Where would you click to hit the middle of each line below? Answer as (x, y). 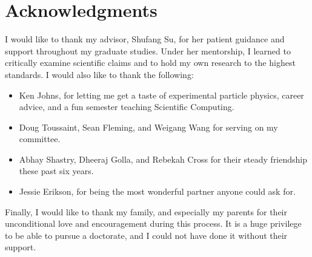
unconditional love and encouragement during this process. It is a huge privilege (153, 223)
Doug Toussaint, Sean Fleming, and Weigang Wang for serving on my (148, 127)
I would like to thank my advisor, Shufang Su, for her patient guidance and (145, 39)
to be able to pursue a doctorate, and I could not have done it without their (146, 235)
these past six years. (56, 171)
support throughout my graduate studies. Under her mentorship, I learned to (148, 50)
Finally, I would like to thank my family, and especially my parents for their (146, 211)
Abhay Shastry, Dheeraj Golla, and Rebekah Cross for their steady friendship (163, 159)
